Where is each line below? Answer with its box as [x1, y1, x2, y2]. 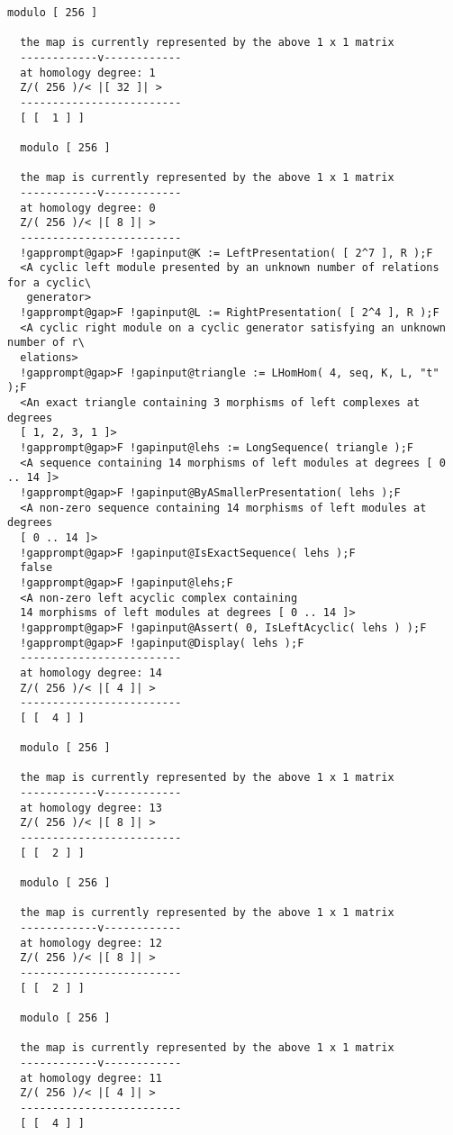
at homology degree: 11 [20, 1071, 162, 1085]
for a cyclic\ [7, 276, 92, 289]
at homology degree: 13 [20, 801, 162, 814]
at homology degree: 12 [20, 936, 162, 949]
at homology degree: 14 [20, 666, 162, 679]
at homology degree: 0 [20, 201, 156, 214]
